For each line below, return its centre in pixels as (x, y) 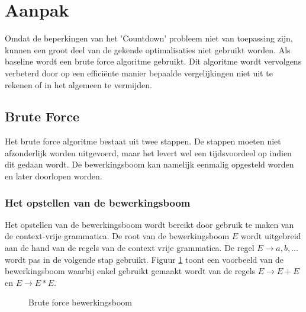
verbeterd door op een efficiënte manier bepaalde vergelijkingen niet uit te (139, 73)
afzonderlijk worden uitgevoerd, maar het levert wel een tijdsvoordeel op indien (148, 152)
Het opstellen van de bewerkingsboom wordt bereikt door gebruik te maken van (149, 224)
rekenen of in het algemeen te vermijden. (78, 84)
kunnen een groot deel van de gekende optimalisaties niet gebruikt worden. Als (148, 49)
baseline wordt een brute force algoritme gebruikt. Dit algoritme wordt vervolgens (153, 61)
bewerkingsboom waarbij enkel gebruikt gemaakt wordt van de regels (130, 271)
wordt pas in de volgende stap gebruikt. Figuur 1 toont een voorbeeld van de (144, 259)
